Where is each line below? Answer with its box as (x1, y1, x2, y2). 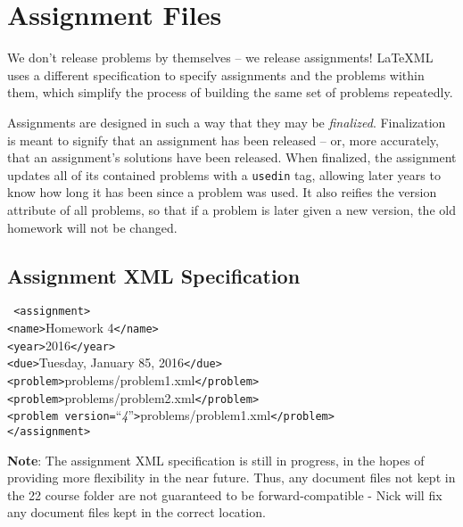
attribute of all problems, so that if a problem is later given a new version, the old (7, 200, 456, 218)
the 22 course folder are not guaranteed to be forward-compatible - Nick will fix (7, 485, 442, 504)
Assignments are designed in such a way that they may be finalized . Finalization (7, 112, 446, 131)
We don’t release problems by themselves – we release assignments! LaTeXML (7, 48, 434, 67)
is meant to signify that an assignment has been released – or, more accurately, (7, 130, 439, 149)
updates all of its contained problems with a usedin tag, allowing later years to (7, 165, 441, 184)
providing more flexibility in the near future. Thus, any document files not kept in (7, 468, 456, 487)
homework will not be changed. (7, 218, 178, 236)
